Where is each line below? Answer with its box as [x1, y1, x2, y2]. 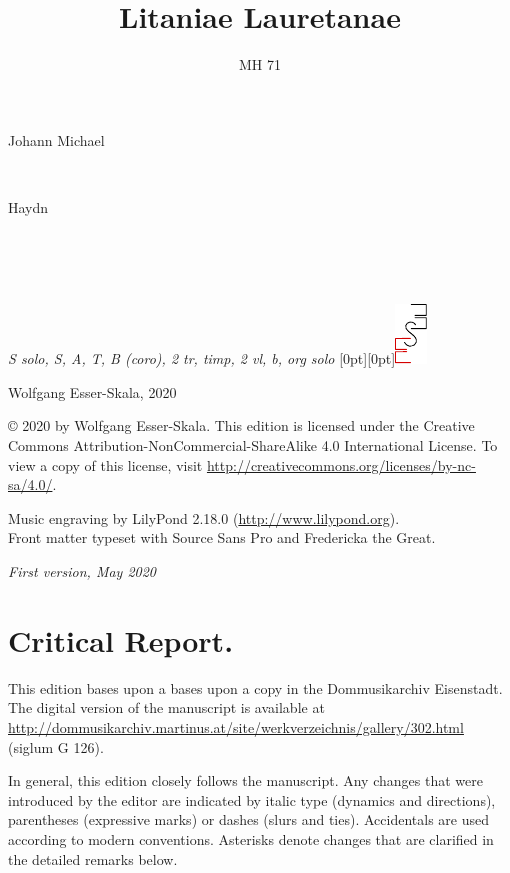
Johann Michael [8, 129, 105, 150]
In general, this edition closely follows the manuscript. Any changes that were [8, 770, 483, 791]
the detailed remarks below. [8, 848, 178, 869]
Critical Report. [8, 619, 234, 660]
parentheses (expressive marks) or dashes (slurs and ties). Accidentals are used [8, 809, 489, 830]
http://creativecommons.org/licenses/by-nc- [206, 454, 476, 475]
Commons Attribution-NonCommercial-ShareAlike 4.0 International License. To [8, 435, 498, 456]
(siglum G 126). [8, 736, 104, 757]
